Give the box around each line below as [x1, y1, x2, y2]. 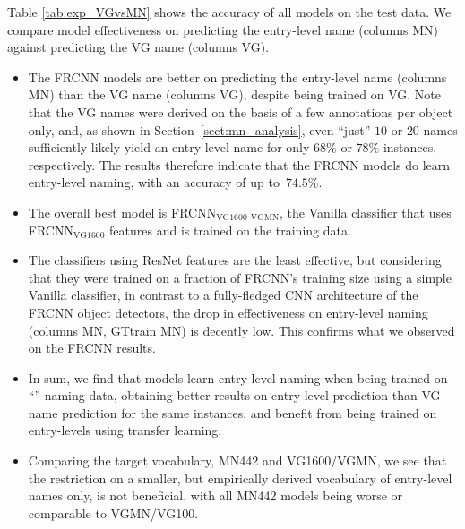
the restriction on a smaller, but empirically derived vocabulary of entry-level [28, 468, 452, 487]
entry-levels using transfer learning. [28, 421, 222, 439]
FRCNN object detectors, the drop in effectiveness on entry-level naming [28, 303, 428, 321]
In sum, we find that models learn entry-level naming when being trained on [28, 368, 448, 387]
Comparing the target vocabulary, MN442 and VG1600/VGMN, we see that [28, 451, 447, 470]
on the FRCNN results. [28, 338, 156, 357]
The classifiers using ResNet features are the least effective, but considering [28, 251, 442, 269]
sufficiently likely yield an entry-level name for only [28, 138, 310, 157]
